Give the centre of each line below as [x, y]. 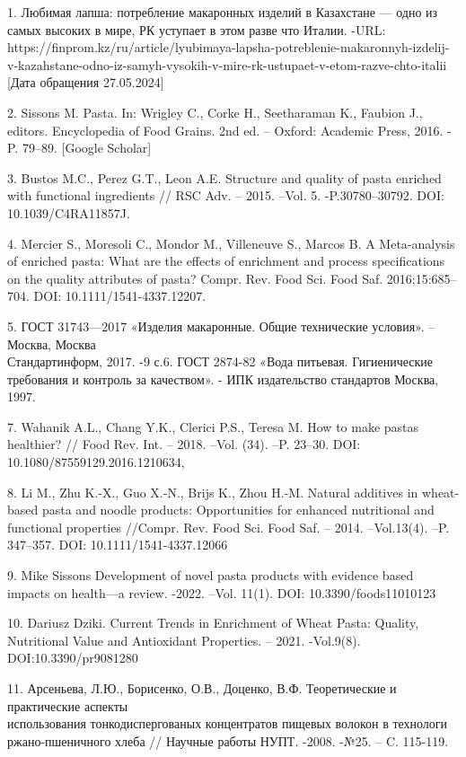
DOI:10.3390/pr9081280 [73, 658]
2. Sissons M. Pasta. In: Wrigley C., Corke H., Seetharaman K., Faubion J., [215, 112]
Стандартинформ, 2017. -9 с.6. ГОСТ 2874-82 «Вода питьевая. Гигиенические [220, 361]
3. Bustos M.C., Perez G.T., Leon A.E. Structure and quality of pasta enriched [224, 177]
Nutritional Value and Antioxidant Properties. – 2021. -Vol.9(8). [184, 640]
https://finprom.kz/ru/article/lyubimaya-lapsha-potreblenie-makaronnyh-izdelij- [229, 47]
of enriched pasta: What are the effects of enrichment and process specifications [226, 261]
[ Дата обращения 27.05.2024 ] [86, 82]
